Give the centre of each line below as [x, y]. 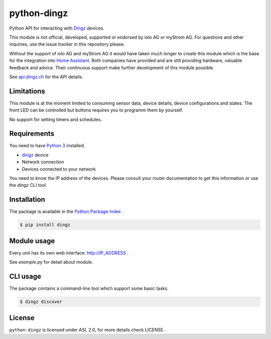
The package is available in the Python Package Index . [66, 211]
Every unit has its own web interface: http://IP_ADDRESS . [69, 253]
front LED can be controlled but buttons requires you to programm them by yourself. [96, 110]
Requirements [32, 134]
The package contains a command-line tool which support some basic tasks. [89, 288]
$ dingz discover [41, 302]
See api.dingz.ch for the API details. [46, 77]
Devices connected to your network [59, 169]
